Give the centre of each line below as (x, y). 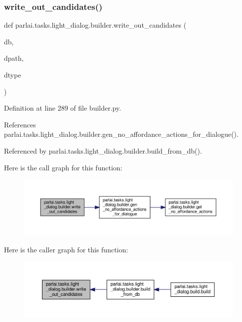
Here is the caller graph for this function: (66, 249)
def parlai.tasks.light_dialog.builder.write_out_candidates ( (95, 25)
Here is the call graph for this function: (63, 167)
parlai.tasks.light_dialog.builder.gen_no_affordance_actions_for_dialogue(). (121, 134)
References (20, 124)
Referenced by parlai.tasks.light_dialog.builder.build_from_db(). (103, 150)
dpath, (14, 58)
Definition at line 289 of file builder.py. (63, 108)
